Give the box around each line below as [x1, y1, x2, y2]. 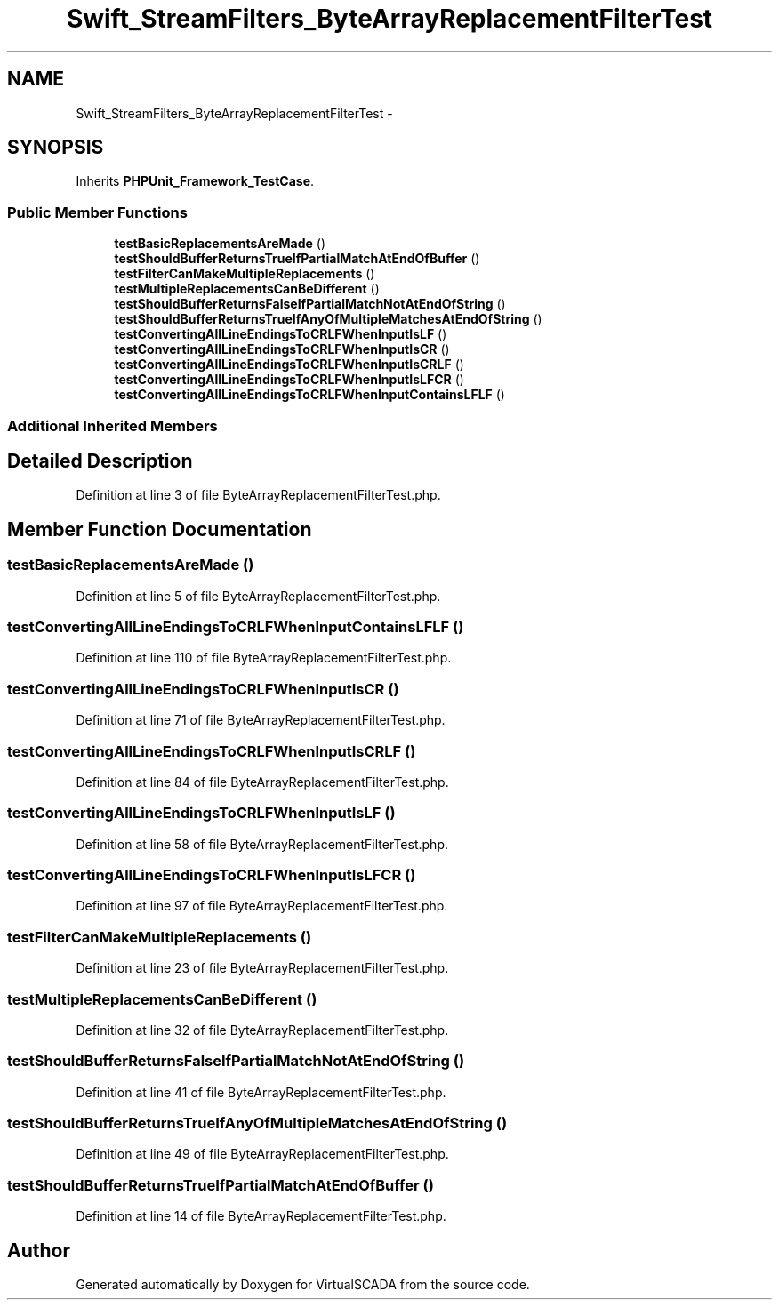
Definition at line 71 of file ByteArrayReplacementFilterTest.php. [76, 712, 446, 728]
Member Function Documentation [7, 517, 312, 541]
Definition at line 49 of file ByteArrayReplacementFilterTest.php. [76, 1146, 449, 1162]
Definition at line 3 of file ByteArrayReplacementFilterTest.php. [76, 487, 441, 503]
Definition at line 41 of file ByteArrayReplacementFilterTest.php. [76, 1084, 446, 1100]
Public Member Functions [7, 203, 188, 221]
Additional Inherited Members [7, 416, 218, 435]
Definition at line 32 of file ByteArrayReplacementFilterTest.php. [76, 1022, 449, 1038]
